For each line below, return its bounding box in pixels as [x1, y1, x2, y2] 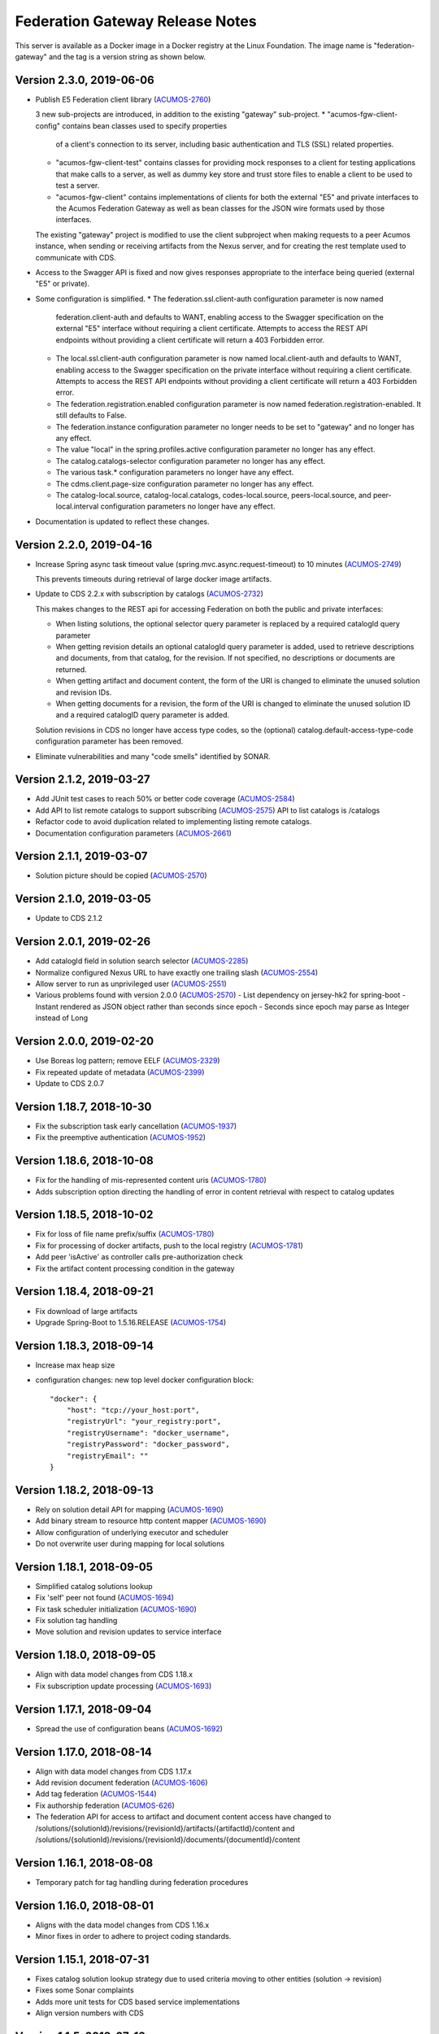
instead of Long [35, 1013, 89, 1023]
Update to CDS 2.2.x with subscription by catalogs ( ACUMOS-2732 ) [35, 589, 264, 599]
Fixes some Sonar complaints [35, 1985, 134, 1995]
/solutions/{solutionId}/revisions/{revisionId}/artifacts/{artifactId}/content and [35, 1823, 295, 1833]
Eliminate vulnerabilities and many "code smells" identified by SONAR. [35, 751, 271, 761]
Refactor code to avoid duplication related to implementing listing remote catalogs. [35, 817, 312, 827]
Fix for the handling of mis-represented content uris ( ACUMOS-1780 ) [35, 1176, 267, 1185]
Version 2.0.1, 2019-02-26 [15, 935, 151, 949]
